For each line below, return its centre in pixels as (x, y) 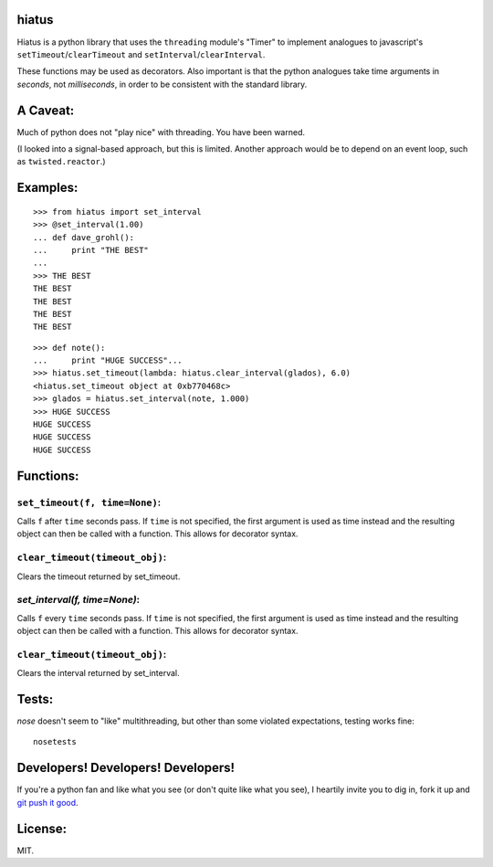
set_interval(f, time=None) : (79, 600)
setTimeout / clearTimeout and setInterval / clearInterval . (141, 54)
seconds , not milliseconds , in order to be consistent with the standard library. (162, 84)
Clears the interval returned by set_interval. (98, 673)
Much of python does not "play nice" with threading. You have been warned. (161, 132)
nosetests (55, 742)
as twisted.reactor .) (61, 162)
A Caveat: (46, 110)
